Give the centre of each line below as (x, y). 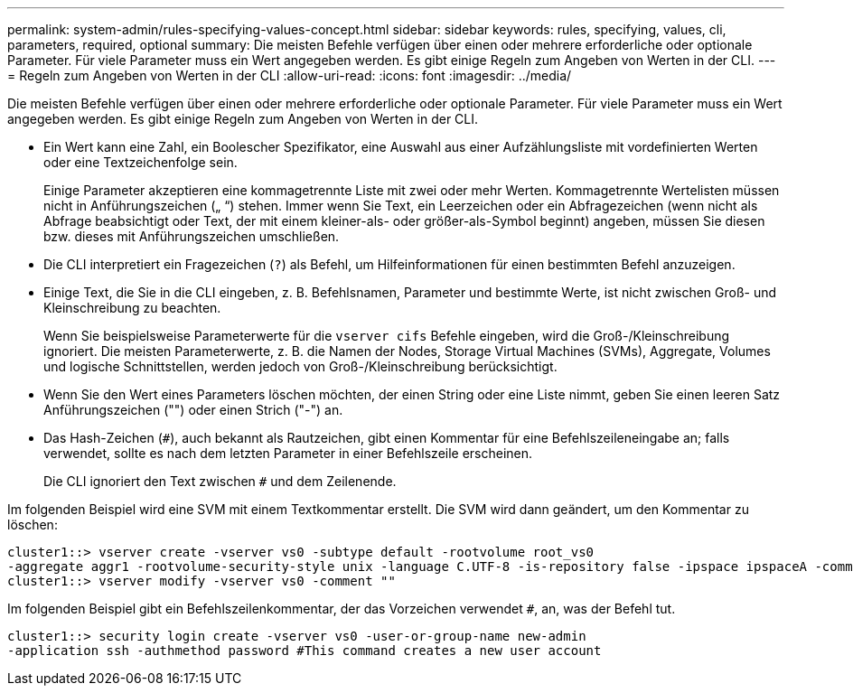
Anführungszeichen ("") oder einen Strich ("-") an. (193, 410)
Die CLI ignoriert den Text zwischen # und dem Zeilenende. (220, 481)
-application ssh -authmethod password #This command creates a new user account (305, 651)
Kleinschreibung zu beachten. (132, 308)
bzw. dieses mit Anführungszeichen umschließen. (192, 236)
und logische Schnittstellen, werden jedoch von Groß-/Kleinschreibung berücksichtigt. (300, 366)
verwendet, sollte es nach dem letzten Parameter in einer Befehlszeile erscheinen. (288, 453)
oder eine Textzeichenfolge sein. (141, 162)
